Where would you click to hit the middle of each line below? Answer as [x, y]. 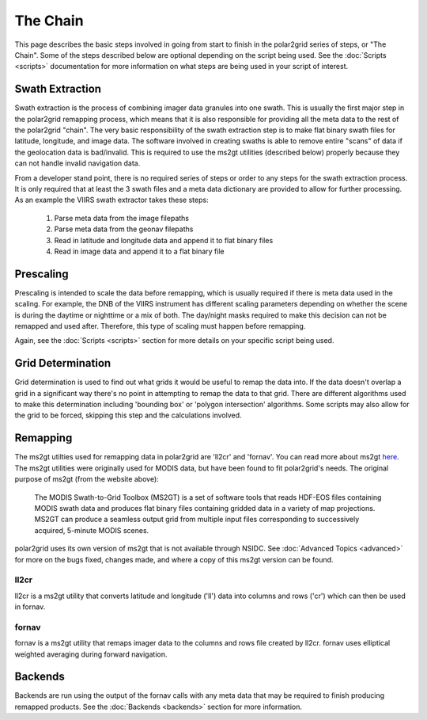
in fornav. [30, 607]
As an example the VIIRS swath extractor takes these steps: [111, 200]
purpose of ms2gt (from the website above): [87, 479]
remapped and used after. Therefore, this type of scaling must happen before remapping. [160, 326]
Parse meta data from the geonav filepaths [124, 229]
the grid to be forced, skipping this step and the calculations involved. [128, 415]
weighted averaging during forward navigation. [91, 654]
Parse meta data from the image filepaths [122, 218]
